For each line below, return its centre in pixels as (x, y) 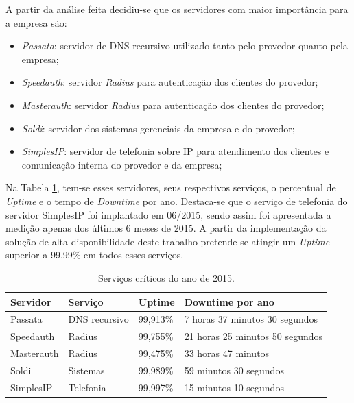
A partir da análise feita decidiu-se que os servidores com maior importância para (177, 9)
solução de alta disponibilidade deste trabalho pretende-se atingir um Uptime (168, 241)
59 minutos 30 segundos (234, 370)
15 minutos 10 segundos (234, 387)
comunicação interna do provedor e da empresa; (122, 164)
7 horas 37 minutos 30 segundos (251, 319)
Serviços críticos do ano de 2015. (166, 277)
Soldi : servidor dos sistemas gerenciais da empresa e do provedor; (158, 128)
